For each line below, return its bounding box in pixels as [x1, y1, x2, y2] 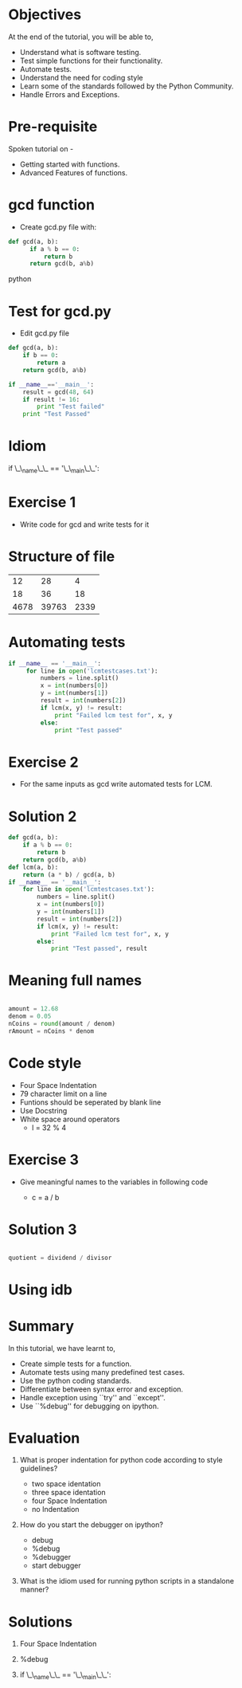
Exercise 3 [8, 1150, 80, 1168]
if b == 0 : [22, 351, 59, 359]
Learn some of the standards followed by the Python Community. [19, 81, 234, 91]
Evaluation [8, 1429, 80, 1447]
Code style [8, 1054, 82, 1072]
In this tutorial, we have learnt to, [8, 1343, 115, 1352]
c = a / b [31, 1192, 60, 1202]
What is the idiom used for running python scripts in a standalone [19, 1576, 235, 1586]
